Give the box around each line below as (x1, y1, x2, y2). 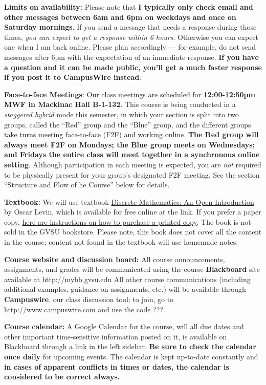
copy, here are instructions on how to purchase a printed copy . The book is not (4, 216, 251, 227)
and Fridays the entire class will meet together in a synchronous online (4, 149, 260, 160)
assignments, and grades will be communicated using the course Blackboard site (4, 264, 260, 274)
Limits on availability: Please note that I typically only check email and (4, 2, 253, 12)
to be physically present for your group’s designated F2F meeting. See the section (4, 169, 260, 180)
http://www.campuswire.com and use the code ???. (4, 304, 165, 314)
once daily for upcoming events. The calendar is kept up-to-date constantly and (4, 351, 258, 361)
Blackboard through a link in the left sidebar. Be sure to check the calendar (4, 341, 256, 352)
